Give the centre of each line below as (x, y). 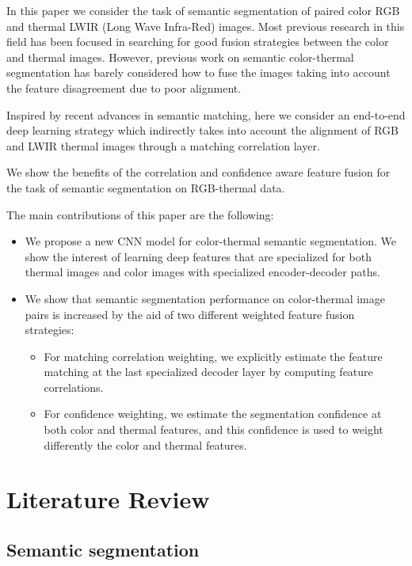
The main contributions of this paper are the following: (140, 214)
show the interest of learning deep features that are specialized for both (198, 256)
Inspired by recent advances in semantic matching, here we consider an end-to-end (206, 114)
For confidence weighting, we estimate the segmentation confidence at (213, 414)
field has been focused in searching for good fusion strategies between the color (198, 42)
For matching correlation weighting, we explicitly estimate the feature (213, 356)
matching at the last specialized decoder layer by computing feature (208, 372)
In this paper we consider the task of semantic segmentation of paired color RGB (203, 10)
